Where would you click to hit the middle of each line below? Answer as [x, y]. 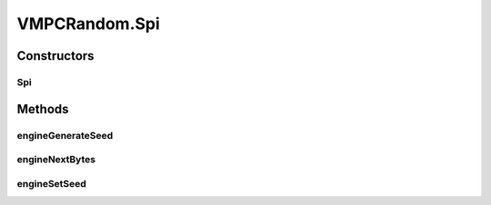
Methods [43, 109]
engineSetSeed [51, 183]
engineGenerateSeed [65, 135]
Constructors [55, 56]
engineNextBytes [56, 160]
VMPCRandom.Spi [89, 24]
